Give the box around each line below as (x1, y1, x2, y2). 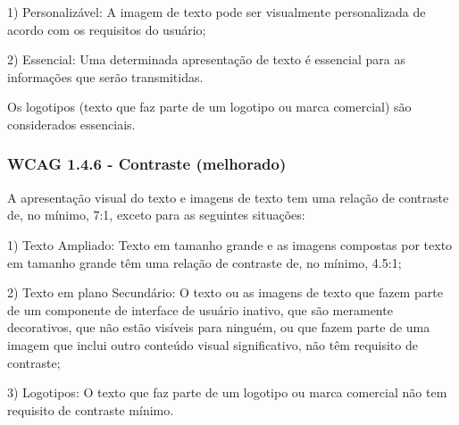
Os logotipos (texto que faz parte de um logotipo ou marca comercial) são (7, 97, 412, 116)
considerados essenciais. (7, 114, 136, 133)
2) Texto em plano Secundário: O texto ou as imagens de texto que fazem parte (7, 283, 443, 302)
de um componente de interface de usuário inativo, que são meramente (7, 300, 393, 319)
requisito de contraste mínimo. (7, 400, 174, 419)
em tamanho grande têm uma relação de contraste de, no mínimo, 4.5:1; (7, 253, 402, 271)
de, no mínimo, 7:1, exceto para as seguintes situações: (7, 205, 305, 224)
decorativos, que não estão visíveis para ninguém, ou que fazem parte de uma (7, 318, 430, 337)
